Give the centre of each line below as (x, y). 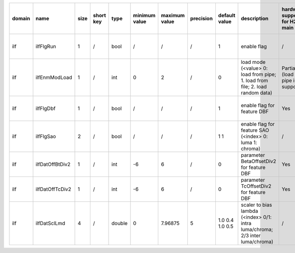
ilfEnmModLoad (54, 77)
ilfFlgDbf (46, 108)
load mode (253, 62)
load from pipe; (259, 74)
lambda (250, 211)
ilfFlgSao (46, 136)
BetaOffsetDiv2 (259, 161)
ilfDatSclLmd (50, 223)
